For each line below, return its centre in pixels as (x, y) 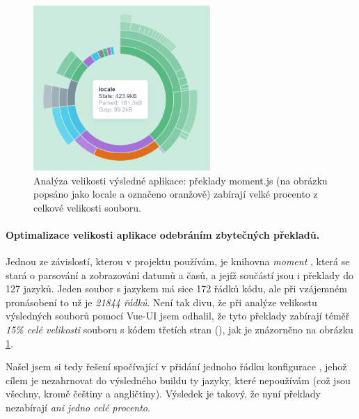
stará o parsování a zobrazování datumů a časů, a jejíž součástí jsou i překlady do (179, 275)
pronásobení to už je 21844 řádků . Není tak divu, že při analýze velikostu (161, 302)
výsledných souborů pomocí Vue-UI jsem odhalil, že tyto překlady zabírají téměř (178, 316)
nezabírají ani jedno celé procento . (78, 408)
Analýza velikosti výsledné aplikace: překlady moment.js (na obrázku (181, 180)
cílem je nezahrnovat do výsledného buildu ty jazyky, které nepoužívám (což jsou (178, 380)
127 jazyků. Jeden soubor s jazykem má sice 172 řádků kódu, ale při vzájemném (176, 288)
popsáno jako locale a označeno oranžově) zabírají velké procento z (176, 194)
